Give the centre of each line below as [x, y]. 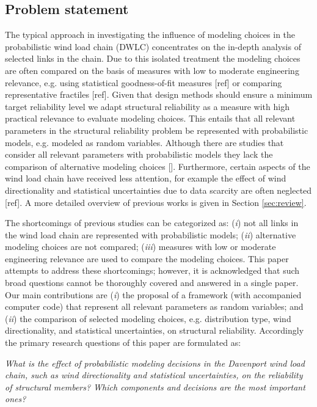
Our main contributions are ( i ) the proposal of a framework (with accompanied [153, 294]
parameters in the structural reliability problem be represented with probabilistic [157, 130]
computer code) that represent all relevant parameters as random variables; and [154, 306]
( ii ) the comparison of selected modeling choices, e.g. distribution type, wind [148, 318]
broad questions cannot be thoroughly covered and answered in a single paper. [152, 283]
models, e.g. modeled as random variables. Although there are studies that [144, 142]
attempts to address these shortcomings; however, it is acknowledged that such [152, 270]
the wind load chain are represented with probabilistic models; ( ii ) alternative [151, 234]
